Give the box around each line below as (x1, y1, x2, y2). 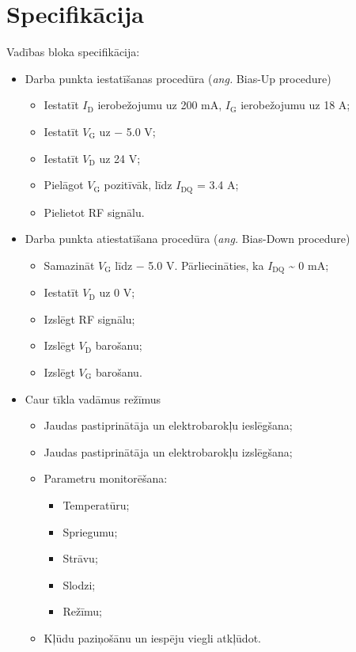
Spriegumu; (62, 523, 118, 540)
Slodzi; (62, 576, 96, 593)
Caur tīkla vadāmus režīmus (25, 390, 161, 407)
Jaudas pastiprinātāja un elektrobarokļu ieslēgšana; (44, 417, 293, 434)
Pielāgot (44, 176, 84, 193)
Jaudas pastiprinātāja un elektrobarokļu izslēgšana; (44, 443, 293, 460)
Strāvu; (62, 550, 98, 567)
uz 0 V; (99, 284, 135, 301)
